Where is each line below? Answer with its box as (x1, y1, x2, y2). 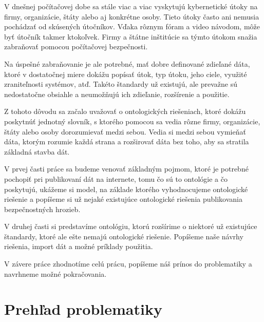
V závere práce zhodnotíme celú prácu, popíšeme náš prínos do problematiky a (4, 258, 252, 269)
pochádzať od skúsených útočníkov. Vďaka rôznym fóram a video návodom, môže (4, 21, 260, 32)
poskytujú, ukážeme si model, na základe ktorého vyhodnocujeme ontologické (4, 183, 248, 194)
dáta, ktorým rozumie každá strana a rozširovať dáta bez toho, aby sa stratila (4, 136, 249, 147)
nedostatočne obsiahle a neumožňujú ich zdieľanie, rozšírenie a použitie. (4, 88, 230, 99)
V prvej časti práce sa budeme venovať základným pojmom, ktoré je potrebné (4, 163, 249, 174)
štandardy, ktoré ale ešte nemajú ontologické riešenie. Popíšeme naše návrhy (4, 231, 243, 241)
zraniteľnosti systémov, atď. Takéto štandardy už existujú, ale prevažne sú (4, 79, 238, 89)
